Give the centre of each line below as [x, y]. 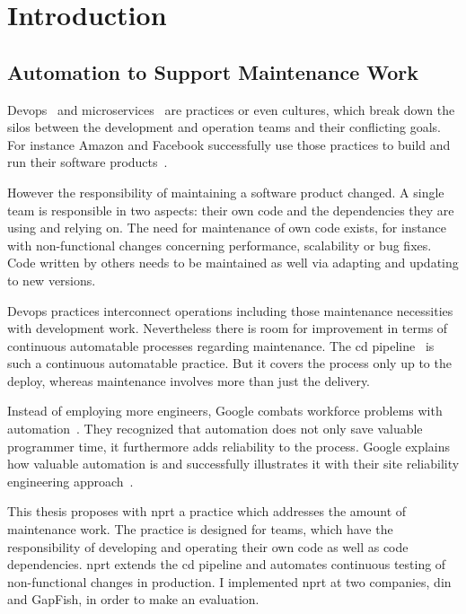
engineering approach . [70, 481]
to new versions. [52, 280]
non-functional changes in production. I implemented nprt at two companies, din [229, 581]
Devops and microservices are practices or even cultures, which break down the [231, 109]
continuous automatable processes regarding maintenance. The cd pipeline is [221, 345]
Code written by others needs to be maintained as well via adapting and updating [233, 263]
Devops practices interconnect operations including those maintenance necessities [230, 310]
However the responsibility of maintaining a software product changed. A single [226, 192]
